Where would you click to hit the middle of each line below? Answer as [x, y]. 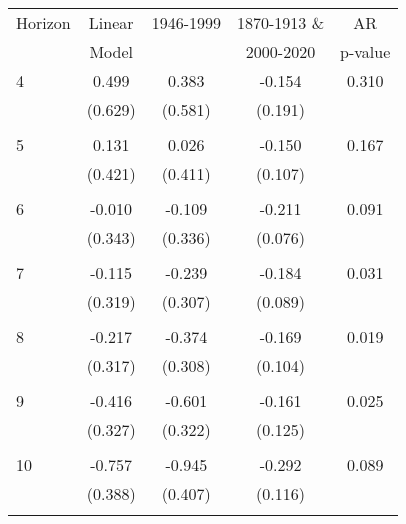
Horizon [43, 22]
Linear [111, 22]
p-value [365, 51]
